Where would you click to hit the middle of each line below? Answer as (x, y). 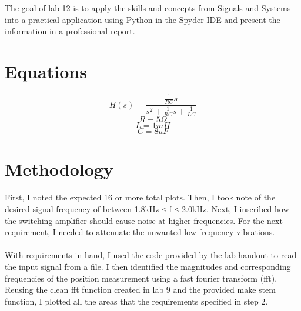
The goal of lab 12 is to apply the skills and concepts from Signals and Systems (148, 8)
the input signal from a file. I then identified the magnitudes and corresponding (148, 266)
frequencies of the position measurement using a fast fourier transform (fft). (141, 278)
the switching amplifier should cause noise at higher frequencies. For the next (144, 220)
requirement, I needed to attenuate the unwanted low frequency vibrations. (140, 232)
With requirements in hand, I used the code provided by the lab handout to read (151, 255)
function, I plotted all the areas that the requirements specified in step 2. (136, 301)
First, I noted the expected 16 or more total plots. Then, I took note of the (140, 197)
